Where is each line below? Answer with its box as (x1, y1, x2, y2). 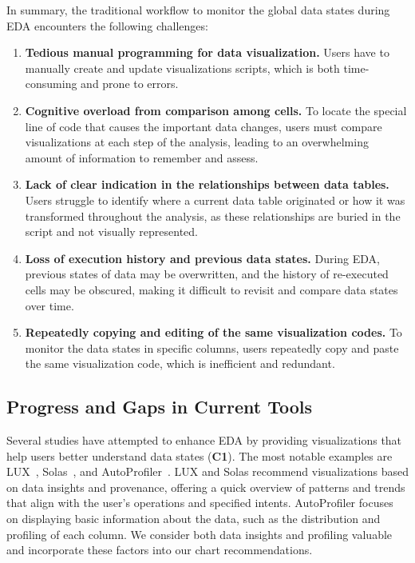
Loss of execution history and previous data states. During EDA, (25, 250, 380, 266)
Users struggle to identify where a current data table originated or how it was (25, 191, 405, 208)
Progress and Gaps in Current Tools (6, 394, 313, 419)
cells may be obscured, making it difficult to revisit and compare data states (25, 281, 398, 297)
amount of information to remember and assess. (25, 149, 259, 166)
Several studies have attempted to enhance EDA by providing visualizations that (6, 432, 402, 449)
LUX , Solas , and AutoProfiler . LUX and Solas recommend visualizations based (6, 463, 409, 480)
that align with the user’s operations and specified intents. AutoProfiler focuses (6, 494, 393, 511)
